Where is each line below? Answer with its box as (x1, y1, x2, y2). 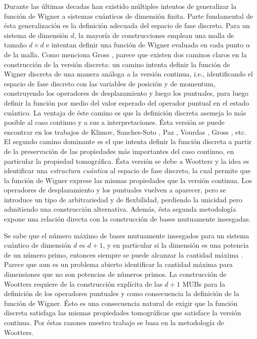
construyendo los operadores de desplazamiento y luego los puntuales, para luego (4, 88, 249, 98)
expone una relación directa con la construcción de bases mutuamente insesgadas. (4, 214, 251, 224)
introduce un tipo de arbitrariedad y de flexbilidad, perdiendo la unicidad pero (4, 194, 243, 204)
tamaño (4, 39, 27, 50)
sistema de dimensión (4, 30, 69, 40)
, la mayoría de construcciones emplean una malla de (74, 30, 234, 40)
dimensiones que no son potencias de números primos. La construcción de (4, 269, 226, 279)
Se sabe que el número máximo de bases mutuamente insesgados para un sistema (4, 230, 250, 240)
